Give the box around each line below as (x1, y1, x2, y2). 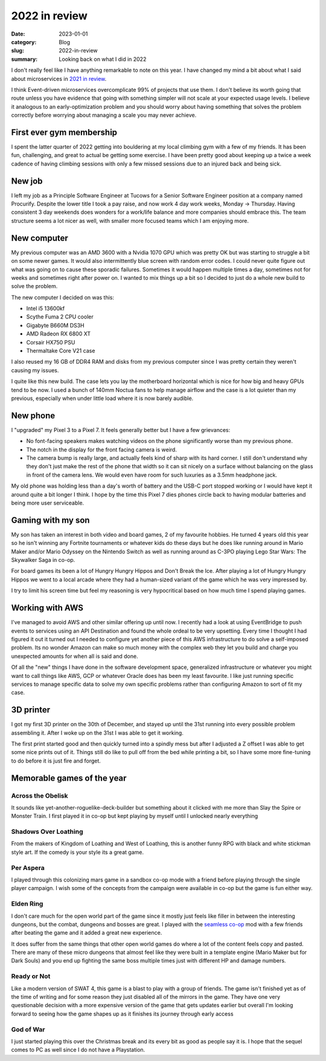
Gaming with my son (11, 515, 90, 525)
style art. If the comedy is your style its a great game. (11, 848, 144, 856)
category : (11, 38, 37, 45)
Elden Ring (11, 900, 43, 908)
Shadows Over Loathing (11, 828, 83, 836)
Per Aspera (11, 863, 45, 872)
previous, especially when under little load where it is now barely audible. (11, 395, 194, 402)
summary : (11, 55, 38, 63)
